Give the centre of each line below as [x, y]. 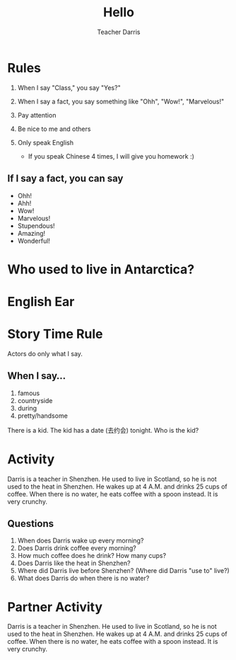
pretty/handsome [43, 416]
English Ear [41, 301]
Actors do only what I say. [45, 353]
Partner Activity [55, 607]
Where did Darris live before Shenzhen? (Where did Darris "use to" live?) [123, 571]
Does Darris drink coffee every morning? [77, 548]
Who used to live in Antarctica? [101, 269]
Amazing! [31, 233]
